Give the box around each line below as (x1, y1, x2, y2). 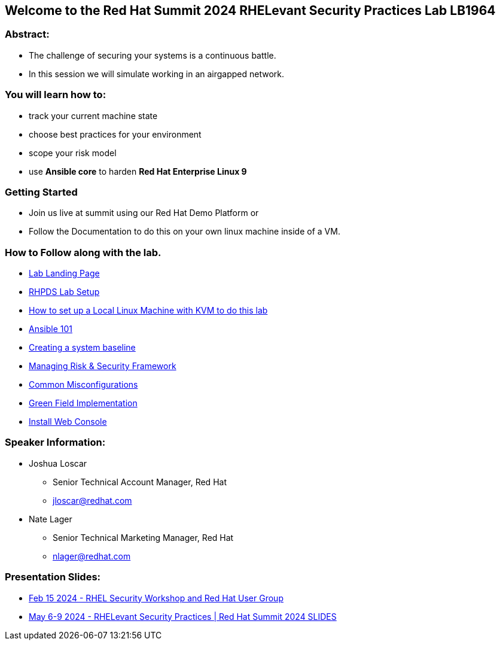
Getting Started (5, 185, 78, 198)
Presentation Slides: (5, 571, 101, 583)
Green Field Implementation (29, 398, 138, 409)
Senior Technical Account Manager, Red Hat (53, 476, 227, 487)
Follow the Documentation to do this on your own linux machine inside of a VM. (29, 226, 340, 237)
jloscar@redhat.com (53, 495, 132, 506)
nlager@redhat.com (53, 550, 131, 561)
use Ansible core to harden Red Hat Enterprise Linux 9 (29, 166, 247, 177)
